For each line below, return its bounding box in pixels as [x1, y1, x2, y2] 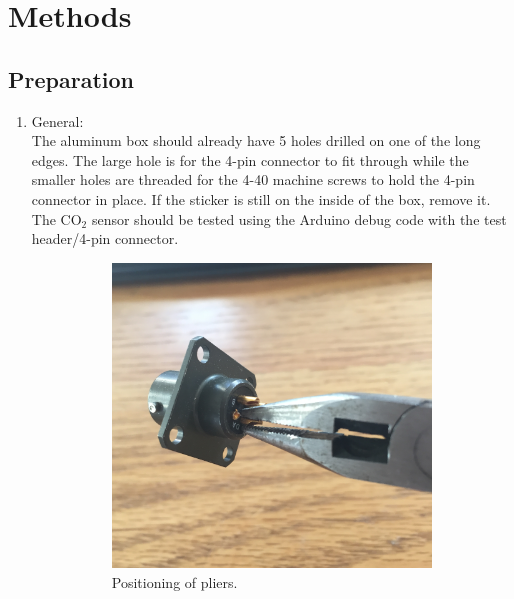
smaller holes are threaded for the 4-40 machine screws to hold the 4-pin [31, 169, 475, 190]
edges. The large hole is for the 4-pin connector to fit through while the [31, 149, 469, 170]
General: [31, 110, 84, 131]
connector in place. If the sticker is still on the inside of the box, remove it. [31, 188, 491, 209]
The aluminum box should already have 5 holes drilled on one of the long [31, 130, 481, 151]
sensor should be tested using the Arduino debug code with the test [91, 208, 507, 229]
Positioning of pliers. [111, 571, 238, 592]
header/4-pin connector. [31, 228, 179, 249]
